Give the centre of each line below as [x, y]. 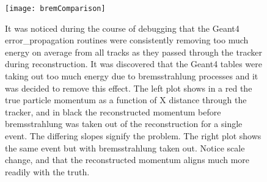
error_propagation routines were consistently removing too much [127, 40]
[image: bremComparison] [55, 9]
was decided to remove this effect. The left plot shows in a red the [129, 88]
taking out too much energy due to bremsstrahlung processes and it [132, 76]
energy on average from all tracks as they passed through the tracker [133, 52]
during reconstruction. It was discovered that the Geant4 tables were [133, 64]
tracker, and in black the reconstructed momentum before [113, 111]
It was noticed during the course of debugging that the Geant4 [122, 28]
